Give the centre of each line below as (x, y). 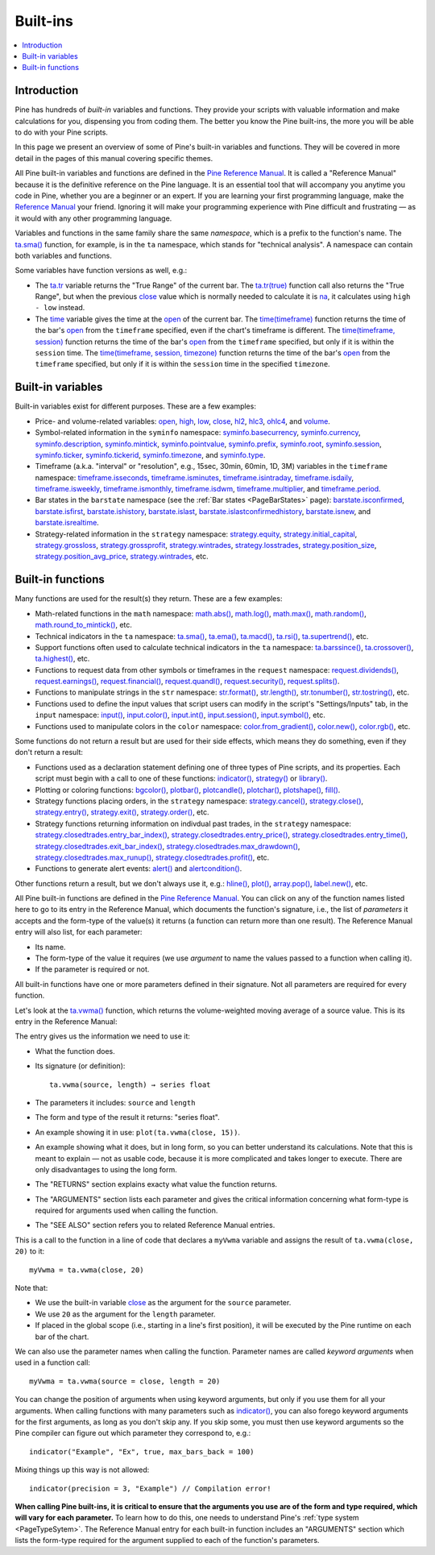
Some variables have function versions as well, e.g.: (101, 271)
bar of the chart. (62, 1337)
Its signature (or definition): (80, 1066)
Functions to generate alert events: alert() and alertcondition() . (139, 869)
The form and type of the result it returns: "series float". (128, 1118)
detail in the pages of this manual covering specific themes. (114, 158)
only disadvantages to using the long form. (106, 1169)
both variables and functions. (63, 255)
